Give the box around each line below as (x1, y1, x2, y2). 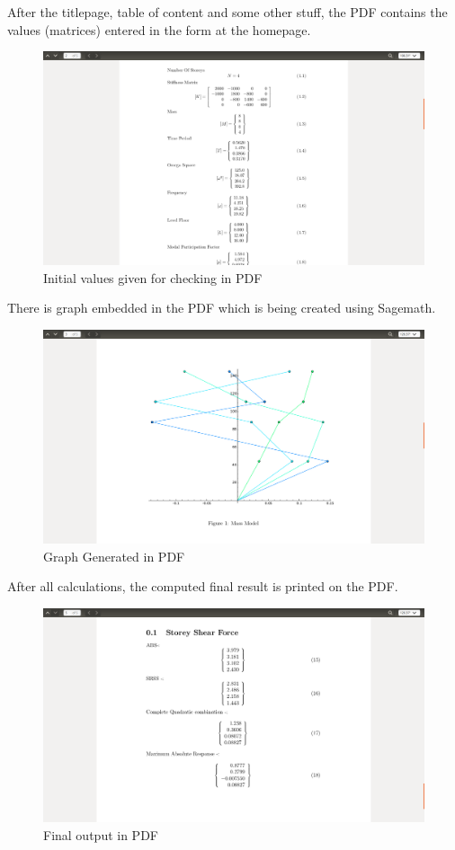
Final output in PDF (43, 825, 158, 844)
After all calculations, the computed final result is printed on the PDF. (7, 577, 398, 596)
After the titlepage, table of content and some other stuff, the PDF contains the (7, 3, 448, 21)
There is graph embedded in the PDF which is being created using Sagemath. (7, 298, 436, 317)
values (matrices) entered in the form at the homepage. (7, 20, 311, 39)
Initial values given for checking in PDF (43, 268, 263, 287)
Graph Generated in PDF (43, 546, 185, 565)
